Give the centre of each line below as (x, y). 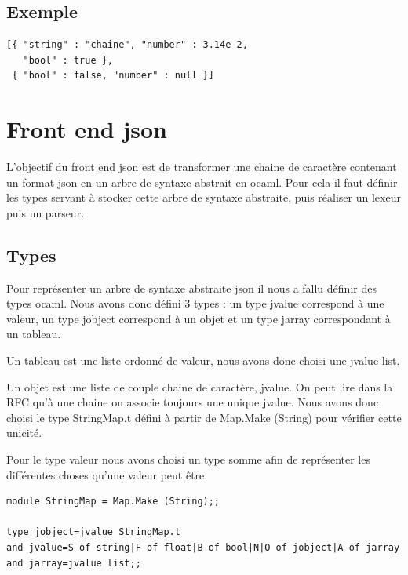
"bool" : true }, (68, 60)
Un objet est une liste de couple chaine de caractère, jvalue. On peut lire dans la (200, 386)
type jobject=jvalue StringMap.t (93, 532)
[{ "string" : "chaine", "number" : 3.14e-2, (127, 45)
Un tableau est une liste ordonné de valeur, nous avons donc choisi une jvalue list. (203, 360)
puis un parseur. (46, 212)
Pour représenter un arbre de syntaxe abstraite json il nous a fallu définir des (191, 287)
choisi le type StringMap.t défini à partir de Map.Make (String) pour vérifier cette (204, 417)
